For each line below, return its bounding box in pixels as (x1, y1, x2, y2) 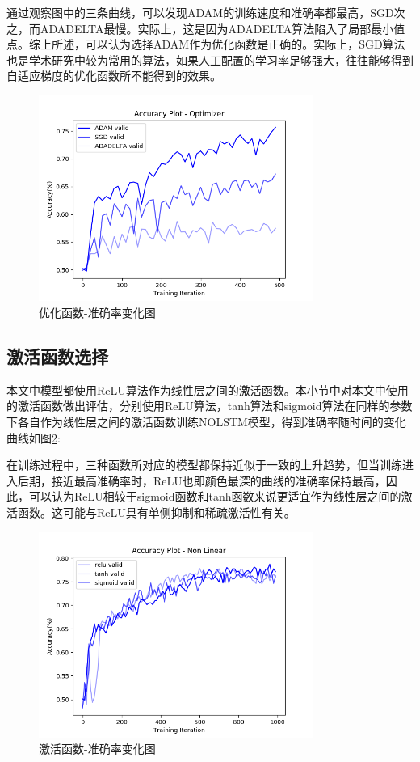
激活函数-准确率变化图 (39, 740, 156, 757)
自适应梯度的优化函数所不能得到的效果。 (6, 67, 221, 84)
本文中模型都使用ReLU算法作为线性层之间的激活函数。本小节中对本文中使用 (6, 381, 409, 398)
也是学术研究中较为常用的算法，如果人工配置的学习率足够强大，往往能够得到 (6, 51, 414, 68)
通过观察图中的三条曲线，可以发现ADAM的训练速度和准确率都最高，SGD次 (6, 4, 405, 20)
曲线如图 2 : (6, 429, 61, 446)
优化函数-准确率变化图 (39, 303, 156, 320)
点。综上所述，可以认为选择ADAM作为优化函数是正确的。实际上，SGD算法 (6, 36, 405, 53)
